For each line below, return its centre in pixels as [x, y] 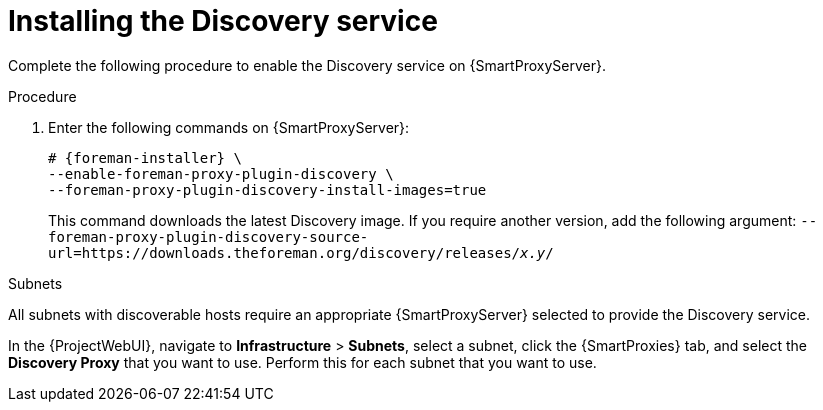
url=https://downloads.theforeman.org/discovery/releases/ [284, 252]
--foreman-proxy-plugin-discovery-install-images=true [267, 189]
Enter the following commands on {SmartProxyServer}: [229, 127]
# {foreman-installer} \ [145, 157]
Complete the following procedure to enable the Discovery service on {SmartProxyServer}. [307, 65]
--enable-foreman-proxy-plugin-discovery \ [221, 173]
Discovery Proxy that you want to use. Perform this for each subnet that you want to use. [302, 362]
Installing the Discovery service [223, 21]
